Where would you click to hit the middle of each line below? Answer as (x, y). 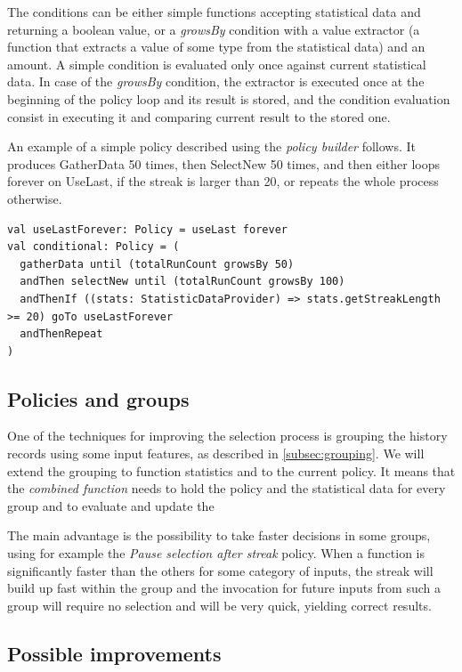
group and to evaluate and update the (111, 505)
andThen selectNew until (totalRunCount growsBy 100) (182, 282)
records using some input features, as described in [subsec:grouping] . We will (216, 453)
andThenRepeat (61, 334)
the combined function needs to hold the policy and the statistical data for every (227, 488)
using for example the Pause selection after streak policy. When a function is (216, 553)
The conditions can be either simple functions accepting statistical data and (214, 12)
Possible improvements (114, 653)
